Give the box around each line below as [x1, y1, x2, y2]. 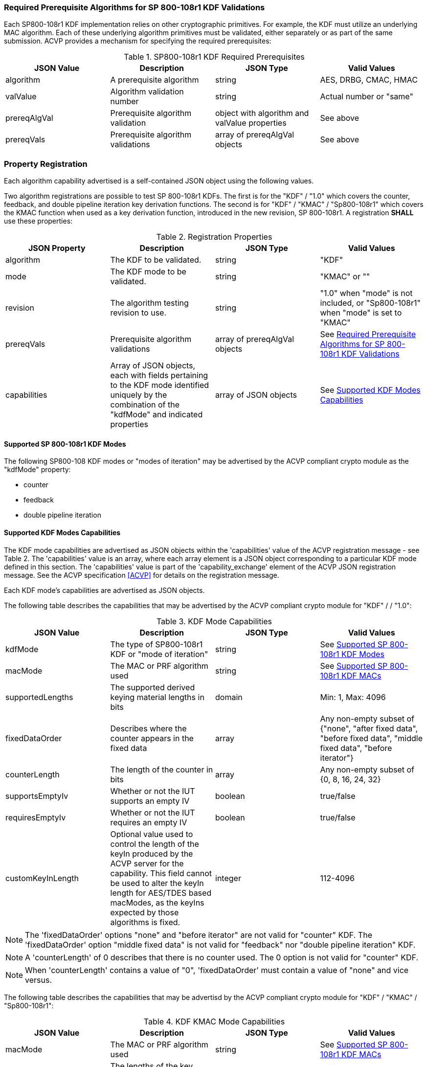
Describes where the [110, 723, 187, 733]
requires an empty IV [110, 817, 187, 827]
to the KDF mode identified [110, 380, 209, 390]
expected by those [110, 907, 179, 917]
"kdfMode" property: [4, 465, 71, 474]
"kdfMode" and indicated [110, 409, 203, 420]
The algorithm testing [110, 298, 189, 308]
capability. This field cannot [110, 868, 212, 878]
